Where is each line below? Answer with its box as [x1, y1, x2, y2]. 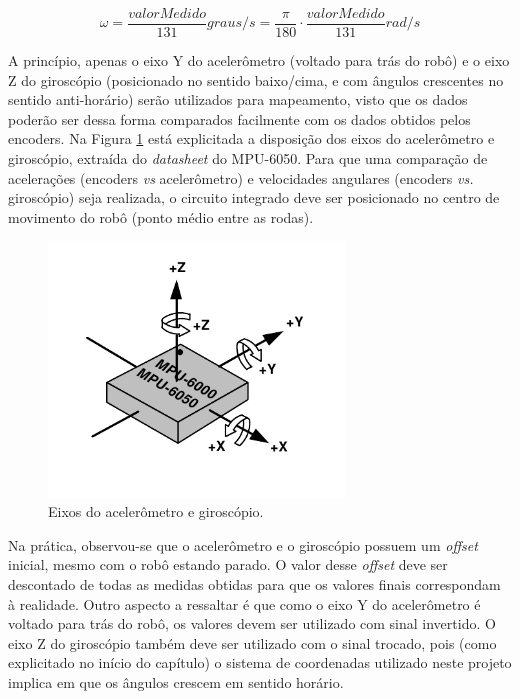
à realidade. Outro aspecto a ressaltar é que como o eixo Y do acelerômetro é [8, 593, 481, 614]
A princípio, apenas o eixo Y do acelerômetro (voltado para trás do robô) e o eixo [8, 50, 510, 71]
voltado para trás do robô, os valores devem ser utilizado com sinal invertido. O [8, 613, 496, 634]
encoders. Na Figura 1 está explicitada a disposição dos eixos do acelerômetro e [8, 128, 495, 149]
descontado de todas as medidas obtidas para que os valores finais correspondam [8, 573, 501, 594]
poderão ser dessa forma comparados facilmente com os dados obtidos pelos [8, 108, 471, 129]
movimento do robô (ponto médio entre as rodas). [8, 206, 314, 227]
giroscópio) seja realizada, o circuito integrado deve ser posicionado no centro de [8, 187, 500, 208]
